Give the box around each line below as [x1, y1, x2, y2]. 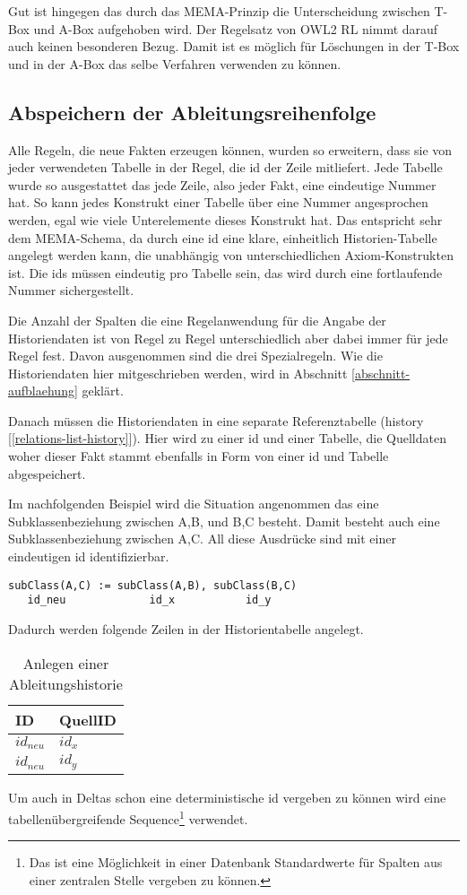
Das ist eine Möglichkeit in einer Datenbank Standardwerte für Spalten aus [29, 853, 443, 872]
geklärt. [82, 381, 124, 400]
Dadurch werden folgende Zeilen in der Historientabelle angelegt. [8, 619, 364, 638]
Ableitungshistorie [8, 673, 123, 694]
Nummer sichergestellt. [8, 281, 134, 300]
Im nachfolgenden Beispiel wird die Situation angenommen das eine [8, 494, 379, 513]
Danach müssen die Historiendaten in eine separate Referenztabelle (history [8, 411, 424, 430]
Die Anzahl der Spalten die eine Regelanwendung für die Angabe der [8, 310, 386, 329]
